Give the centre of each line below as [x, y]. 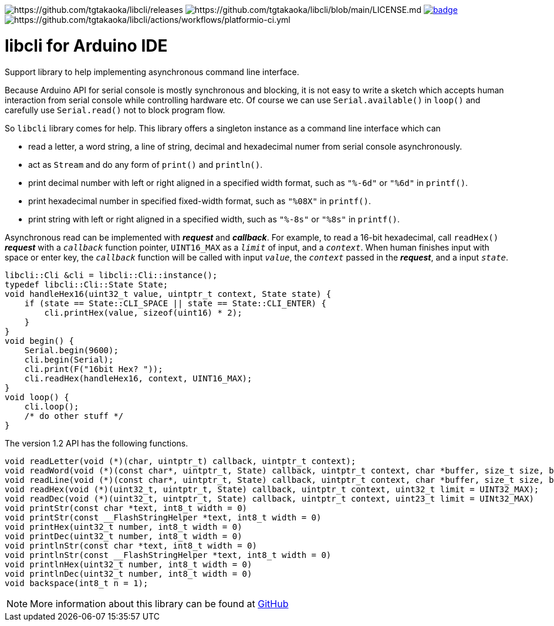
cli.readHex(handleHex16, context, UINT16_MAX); [138, 378]
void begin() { [40, 341]
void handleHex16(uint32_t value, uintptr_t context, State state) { [168, 294]
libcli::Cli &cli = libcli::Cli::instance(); [111, 275]
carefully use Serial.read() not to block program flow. [115, 110]
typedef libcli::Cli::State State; [87, 284]
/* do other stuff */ [74, 416]
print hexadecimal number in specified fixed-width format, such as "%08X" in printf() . [200, 201]
